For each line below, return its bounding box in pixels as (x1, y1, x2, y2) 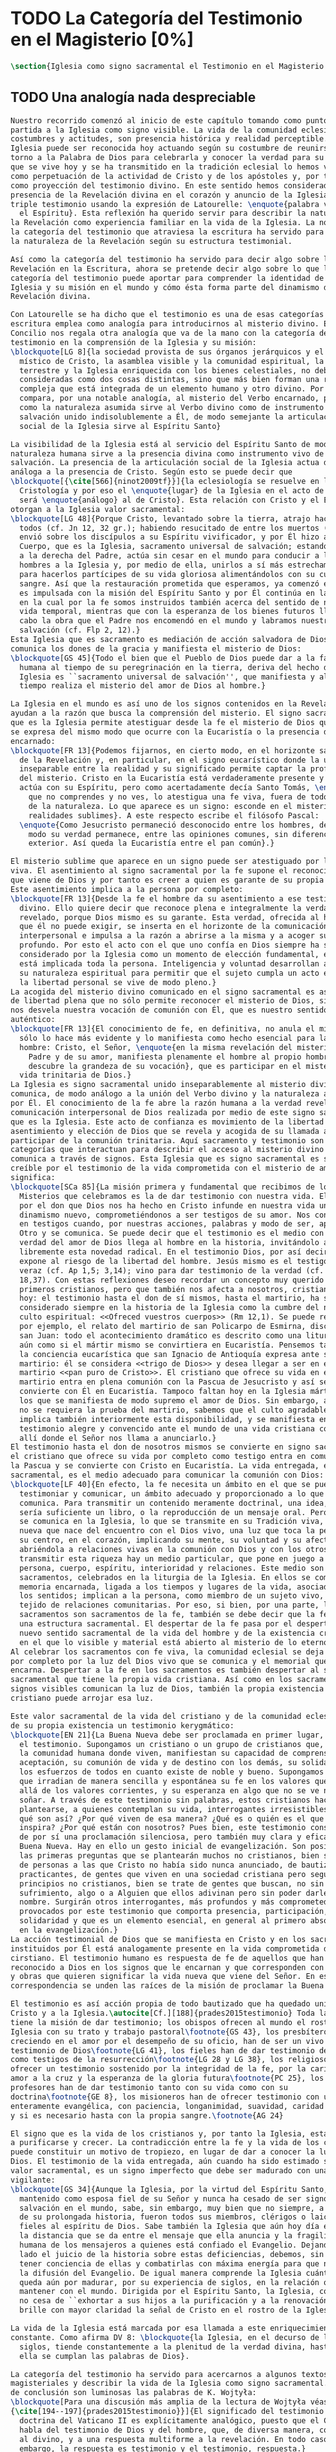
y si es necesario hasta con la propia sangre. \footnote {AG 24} (10, 2110, 284, 2121)
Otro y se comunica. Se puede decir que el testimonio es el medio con (19, 1228, 325, 1239)
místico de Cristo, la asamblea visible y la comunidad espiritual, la (19, 356, 325, 366)
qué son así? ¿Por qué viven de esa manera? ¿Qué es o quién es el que (19, 1813, 325, 1824)
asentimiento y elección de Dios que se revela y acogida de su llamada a (10, 1126, 329, 1136)
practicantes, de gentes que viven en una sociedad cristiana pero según (19, 1869, 333, 1879)
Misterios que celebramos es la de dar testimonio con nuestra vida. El (19, 1191, 329, 1201)
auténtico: (10, 1015, 56, 1025)
